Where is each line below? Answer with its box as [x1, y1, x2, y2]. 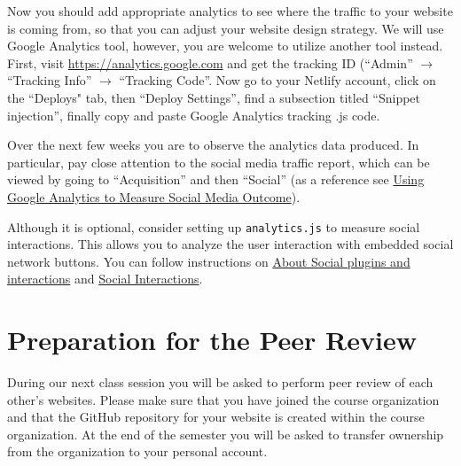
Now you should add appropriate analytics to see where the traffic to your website [7, 2, 453, 19]
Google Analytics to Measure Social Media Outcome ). [7, 187, 301, 206]
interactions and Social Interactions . [7, 269, 203, 288]
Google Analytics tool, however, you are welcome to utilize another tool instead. [7, 36, 443, 55]
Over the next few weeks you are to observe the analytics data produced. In [7, 136, 419, 154]
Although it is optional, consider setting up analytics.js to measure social [7, 217, 420, 236]
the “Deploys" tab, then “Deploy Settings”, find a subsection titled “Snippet [7, 88, 421, 106]
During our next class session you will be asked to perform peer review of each [7, 373, 434, 392]
